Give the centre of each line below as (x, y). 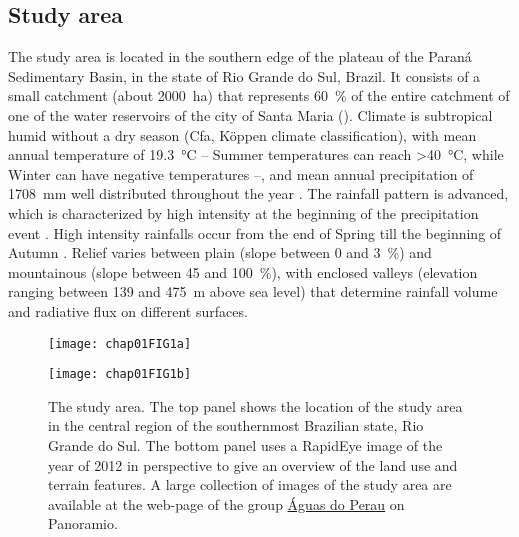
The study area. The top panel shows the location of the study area (255, 405)
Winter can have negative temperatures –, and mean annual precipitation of (241, 173)
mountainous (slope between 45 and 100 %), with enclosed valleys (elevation (243, 271)
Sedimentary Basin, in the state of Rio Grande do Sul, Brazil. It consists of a (244, 75)
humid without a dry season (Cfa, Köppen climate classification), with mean (242, 134)
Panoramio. (83, 523)
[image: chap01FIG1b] (120, 374)
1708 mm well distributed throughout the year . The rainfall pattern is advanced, (258, 193)
